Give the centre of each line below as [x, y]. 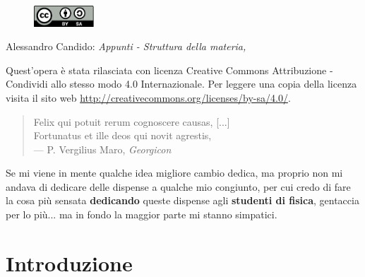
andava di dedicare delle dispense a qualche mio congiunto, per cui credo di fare [178, 186]
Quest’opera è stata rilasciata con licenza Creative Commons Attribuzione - [169, 70]
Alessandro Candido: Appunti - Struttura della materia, [126, 46]
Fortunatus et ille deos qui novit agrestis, [122, 135]
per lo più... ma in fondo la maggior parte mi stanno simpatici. [142, 214]
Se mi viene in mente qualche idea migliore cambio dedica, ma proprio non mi [174, 173]
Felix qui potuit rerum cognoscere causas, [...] [132, 121]
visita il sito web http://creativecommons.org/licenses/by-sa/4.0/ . [148, 97]
